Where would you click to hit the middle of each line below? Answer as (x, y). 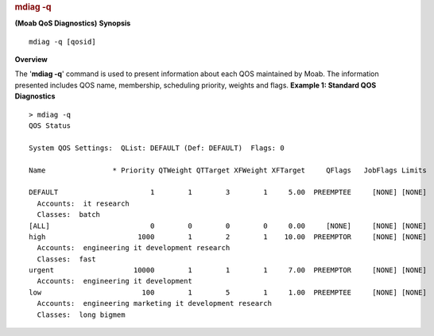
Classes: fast (66, 259)
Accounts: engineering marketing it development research (154, 303)
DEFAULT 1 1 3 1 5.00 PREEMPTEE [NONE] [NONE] (228, 192)
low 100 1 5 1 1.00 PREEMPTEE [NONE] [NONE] (228, 292)
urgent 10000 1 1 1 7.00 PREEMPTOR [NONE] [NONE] (228, 270)
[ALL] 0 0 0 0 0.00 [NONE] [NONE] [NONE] (228, 226)
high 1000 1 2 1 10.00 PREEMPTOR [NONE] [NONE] (228, 237)
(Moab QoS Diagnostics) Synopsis (73, 23)
